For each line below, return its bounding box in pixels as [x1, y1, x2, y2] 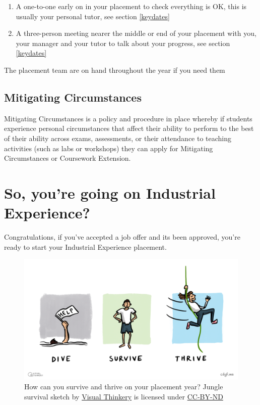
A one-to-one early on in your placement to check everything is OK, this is [16, 1, 247, 11]
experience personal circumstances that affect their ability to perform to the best [4, 123, 254, 133]
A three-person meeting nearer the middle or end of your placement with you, [16, 28, 256, 38]
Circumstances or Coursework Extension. [4, 153, 131, 163]
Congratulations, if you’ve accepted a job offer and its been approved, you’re [4, 232, 240, 242]
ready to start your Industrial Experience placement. [4, 241, 167, 252]
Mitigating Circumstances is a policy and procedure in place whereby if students [4, 113, 252, 123]
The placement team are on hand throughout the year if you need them [4, 64, 225, 75]
